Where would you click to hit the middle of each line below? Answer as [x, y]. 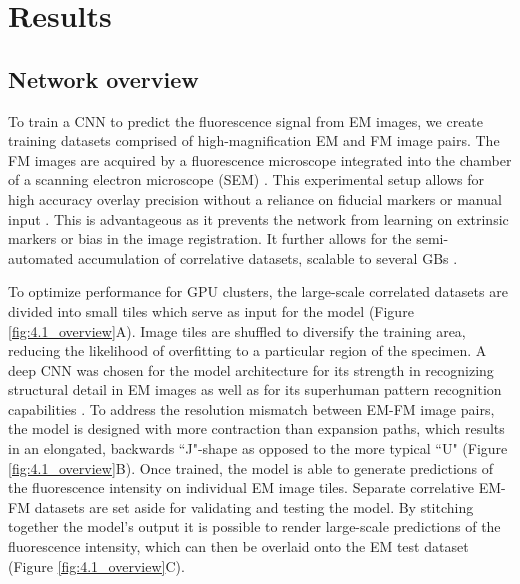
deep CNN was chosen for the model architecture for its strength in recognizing [251, 369]
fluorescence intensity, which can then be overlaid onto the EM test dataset [238, 546]
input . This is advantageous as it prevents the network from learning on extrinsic [258, 218]
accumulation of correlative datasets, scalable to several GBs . [267, 257]
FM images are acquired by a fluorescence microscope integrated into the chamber [260, 159]
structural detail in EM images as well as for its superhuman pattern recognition [255, 389]
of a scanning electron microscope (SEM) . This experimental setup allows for [246, 179]
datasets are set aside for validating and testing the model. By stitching [254, 506]
